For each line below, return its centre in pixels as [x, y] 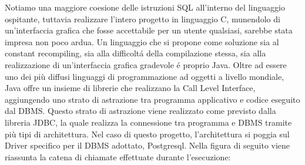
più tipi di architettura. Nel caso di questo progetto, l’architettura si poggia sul [147, 134]
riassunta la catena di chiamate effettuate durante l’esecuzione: [118, 156]
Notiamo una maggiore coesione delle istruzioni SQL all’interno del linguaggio [145, 7]
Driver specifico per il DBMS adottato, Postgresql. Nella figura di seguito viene [148, 145]
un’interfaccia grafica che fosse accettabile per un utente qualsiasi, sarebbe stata [149, 30]
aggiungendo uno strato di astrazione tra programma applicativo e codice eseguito [152, 99]
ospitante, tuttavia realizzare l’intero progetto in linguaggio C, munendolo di [143, 18]
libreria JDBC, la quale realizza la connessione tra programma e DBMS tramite [148, 122]
